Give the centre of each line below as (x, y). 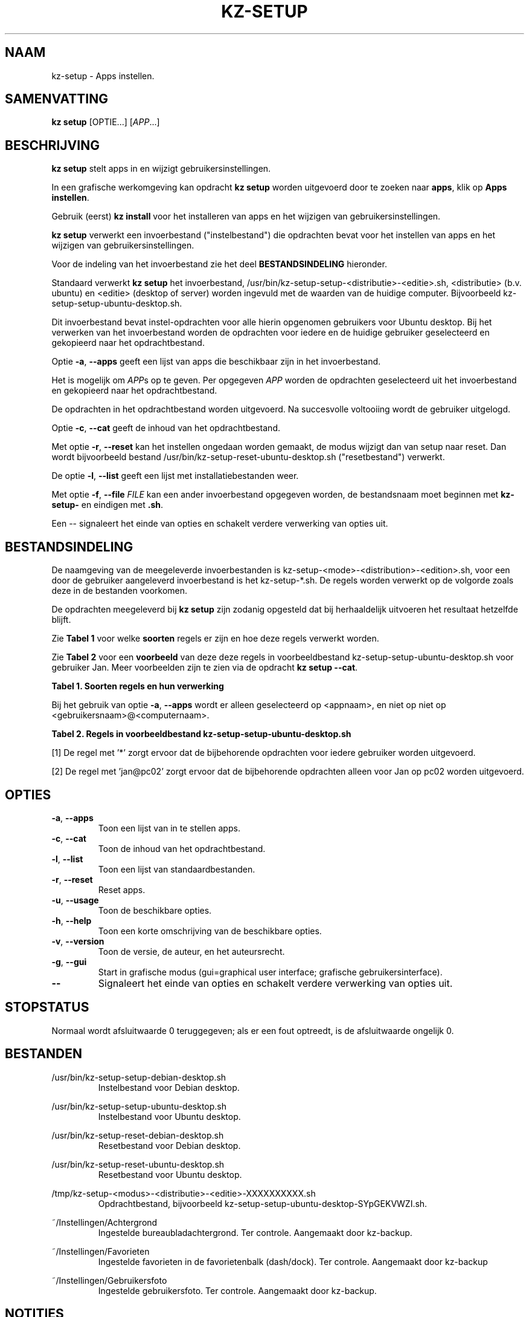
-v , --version (78, 941)
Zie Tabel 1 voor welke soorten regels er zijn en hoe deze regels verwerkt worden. (215, 639)
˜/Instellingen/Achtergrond (104, 1222)
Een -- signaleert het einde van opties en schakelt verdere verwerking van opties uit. (220, 524)
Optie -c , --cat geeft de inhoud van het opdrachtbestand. (166, 428)
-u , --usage (75, 900)
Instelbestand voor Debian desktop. (169, 1087)
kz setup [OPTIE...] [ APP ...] (106, 122)
